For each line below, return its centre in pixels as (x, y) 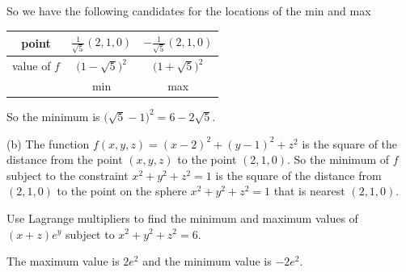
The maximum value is (63, 261)
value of (32, 66)
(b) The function (48, 143)
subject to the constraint (68, 175)
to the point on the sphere (122, 191)
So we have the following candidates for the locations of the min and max (189, 10)
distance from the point (65, 159)
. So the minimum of (338, 159)
